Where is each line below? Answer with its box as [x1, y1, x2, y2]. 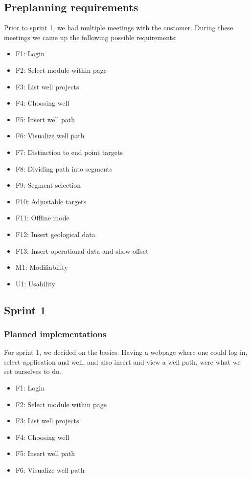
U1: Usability [15, 278, 55, 288]
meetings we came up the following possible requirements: [4, 32, 177, 42]
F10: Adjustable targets [15, 196, 87, 206]
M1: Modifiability [15, 262, 68, 272]
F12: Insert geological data [15, 229, 95, 239]
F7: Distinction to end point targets [15, 147, 123, 157]
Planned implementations [4, 328, 107, 340]
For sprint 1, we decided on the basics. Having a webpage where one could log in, [4, 347, 248, 357]
